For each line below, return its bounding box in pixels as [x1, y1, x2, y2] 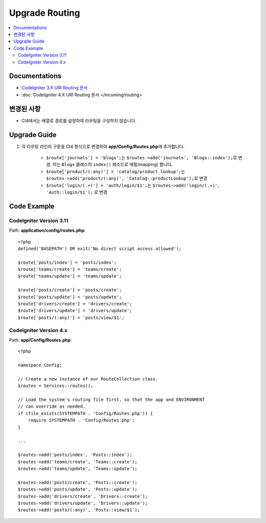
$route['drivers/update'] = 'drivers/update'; [18, 308, 133, 314]
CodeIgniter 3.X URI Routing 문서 [21, 85, 88, 91]
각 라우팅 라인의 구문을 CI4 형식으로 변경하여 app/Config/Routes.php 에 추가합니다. [21, 143, 185, 149]
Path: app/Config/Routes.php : [9, 337, 72, 343]
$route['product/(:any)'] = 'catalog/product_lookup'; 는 [46, 168, 186, 174]
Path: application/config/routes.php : [9, 227, 86, 234]
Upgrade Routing [9, 7, 80, 18]
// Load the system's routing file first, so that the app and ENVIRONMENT [18, 397, 205, 403]
